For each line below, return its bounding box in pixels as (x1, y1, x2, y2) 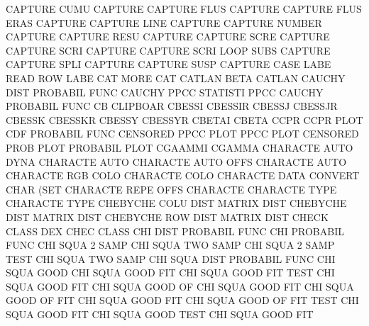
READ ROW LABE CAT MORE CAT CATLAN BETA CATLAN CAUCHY (6, 70, 346, 85)
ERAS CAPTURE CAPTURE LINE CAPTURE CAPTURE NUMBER (6, 15, 322, 30)
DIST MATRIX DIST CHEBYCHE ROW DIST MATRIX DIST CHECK (6, 209, 329, 224)
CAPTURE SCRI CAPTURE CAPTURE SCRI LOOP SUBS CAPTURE (6, 43, 331, 57)
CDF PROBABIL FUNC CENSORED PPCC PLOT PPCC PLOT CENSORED (6, 126, 359, 141)
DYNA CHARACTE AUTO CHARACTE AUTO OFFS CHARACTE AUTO (6, 154, 347, 169)
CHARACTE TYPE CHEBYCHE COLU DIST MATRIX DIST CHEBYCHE (6, 196, 347, 210)
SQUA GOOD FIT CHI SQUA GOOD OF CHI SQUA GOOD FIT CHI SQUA (6, 279, 354, 293)
